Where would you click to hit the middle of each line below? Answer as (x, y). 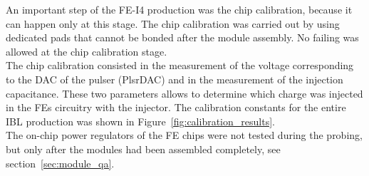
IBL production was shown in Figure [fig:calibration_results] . (140, 121)
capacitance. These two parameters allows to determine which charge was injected (184, 93)
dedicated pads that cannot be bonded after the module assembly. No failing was (182, 37)
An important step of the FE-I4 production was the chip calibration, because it (179, 9)
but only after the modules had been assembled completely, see (143, 149)
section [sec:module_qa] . (60, 163)
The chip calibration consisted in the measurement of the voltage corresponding (180, 65)
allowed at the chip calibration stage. (87, 51)
